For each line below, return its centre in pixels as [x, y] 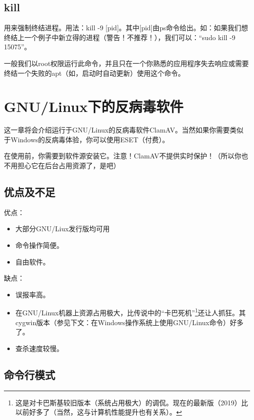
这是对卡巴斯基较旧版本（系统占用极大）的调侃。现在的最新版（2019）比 [132, 402]
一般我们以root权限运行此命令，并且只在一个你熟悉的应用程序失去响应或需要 [127, 63]
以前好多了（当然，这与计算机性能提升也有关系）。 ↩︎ [99, 412]
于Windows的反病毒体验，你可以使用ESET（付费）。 [87, 139]
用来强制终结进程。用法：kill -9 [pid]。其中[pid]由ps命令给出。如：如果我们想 [126, 28]
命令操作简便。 [39, 245]
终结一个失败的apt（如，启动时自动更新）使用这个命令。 [95, 73]
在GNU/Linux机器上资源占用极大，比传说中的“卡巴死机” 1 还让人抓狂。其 [131, 312]
